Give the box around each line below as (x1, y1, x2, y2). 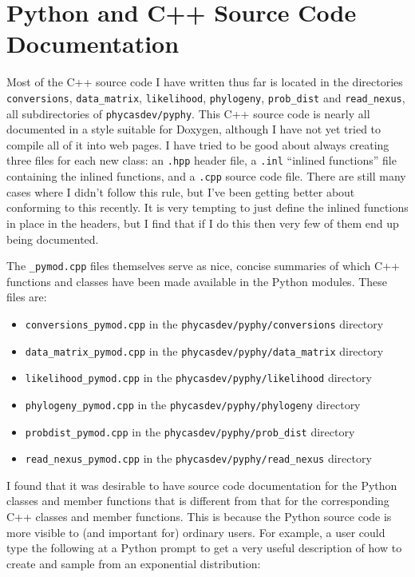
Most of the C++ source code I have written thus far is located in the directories (6, 74, 403, 90)
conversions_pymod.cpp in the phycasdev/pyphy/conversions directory (25, 315, 384, 332)
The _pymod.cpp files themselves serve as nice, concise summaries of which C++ (6, 257, 400, 274)
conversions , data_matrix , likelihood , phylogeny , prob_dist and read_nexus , (6, 89, 405, 105)
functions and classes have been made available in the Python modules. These (6, 273, 388, 289)
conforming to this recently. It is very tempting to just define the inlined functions (6, 199, 409, 216)
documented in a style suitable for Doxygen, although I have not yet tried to (6, 121, 381, 137)
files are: (6, 288, 47, 305)
